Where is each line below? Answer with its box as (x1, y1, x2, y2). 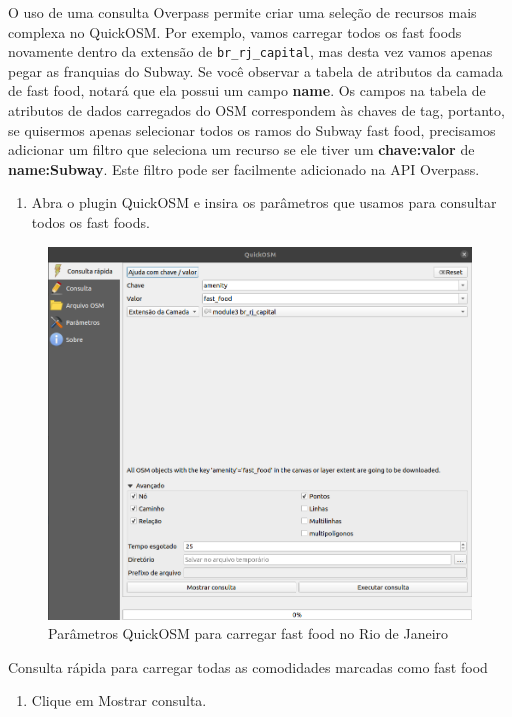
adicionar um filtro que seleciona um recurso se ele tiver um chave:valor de (8, 139, 475, 160)
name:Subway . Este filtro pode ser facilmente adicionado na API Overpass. (8, 158, 480, 179)
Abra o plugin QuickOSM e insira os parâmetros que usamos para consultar (31, 192, 497, 213)
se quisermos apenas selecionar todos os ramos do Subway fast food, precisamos (8, 119, 496, 140)
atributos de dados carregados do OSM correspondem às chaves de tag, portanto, (8, 100, 505, 121)
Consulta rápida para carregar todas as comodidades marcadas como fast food (8, 656, 488, 677)
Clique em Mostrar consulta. (31, 690, 207, 711)
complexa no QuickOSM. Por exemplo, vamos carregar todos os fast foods (8, 21, 462, 42)
